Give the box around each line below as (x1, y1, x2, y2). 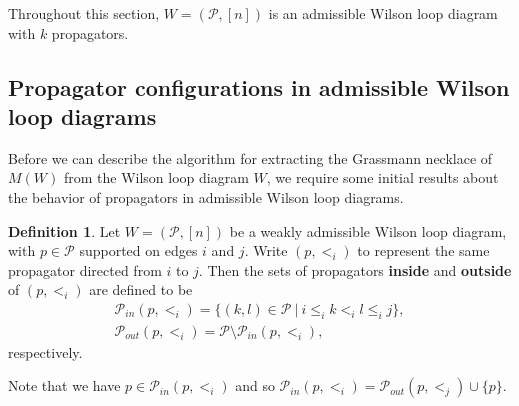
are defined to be (89, 279, 193, 300)
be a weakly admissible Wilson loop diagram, (229, 220, 507, 241)
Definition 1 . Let (8, 220, 121, 241)
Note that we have (8, 375, 121, 396)
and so (235, 375, 275, 396)
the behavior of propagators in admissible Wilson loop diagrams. (8, 186, 404, 207)
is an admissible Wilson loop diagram (268, 3, 498, 23)
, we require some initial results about (266, 167, 499, 188)
